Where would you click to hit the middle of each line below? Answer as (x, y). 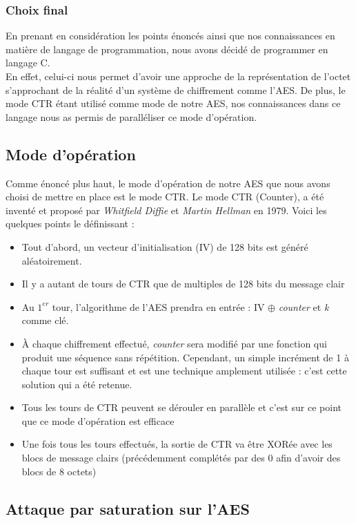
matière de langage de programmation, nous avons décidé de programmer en (167, 49)
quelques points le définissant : (70, 224)
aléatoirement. (52, 260)
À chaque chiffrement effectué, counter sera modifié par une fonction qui (174, 343)
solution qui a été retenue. (77, 384)
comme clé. (45, 320)
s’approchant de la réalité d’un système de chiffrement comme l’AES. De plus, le (176, 89)
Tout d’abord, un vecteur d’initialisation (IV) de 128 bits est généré (165, 246)
